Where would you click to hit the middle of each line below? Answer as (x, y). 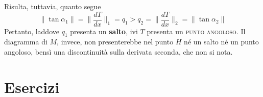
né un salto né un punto (221, 42)
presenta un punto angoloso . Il (196, 31)
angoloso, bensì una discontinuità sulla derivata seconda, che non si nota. (118, 52)
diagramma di (26, 42)
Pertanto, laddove (32, 31)
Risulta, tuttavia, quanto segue (53, 6)
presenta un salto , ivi (104, 31)
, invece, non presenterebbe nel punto (115, 42)
